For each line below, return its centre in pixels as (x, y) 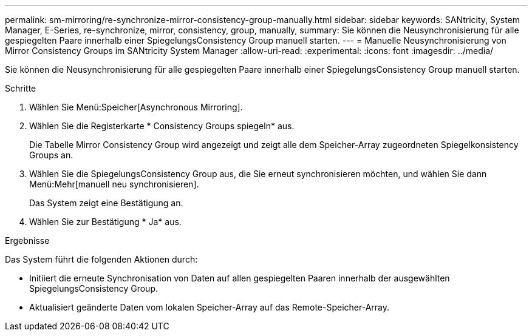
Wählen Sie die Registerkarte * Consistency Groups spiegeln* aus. (162, 126)
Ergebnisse (27, 240)
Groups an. (51, 155)
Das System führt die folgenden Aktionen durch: (101, 259)
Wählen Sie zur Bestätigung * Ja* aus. (105, 222)
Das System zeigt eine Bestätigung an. (106, 203)
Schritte (21, 88)
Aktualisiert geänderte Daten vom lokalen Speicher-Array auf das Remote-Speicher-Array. (210, 307)
